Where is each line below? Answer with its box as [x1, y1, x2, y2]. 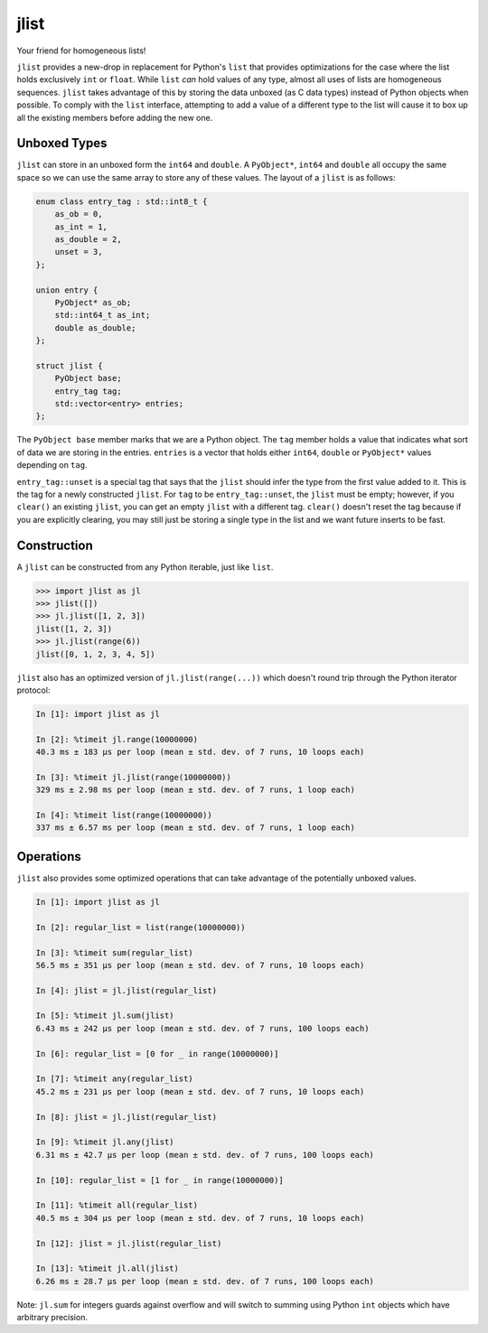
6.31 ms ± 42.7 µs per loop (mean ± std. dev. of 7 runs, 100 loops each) [35, 1150, 375, 1160]
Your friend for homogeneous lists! [16, 45, 146, 56]
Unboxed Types [16, 135, 108, 151]
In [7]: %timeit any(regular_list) [35, 1074, 193, 1084]
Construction [16, 537, 94, 553]
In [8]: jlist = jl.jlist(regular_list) [35, 1112, 217, 1122]
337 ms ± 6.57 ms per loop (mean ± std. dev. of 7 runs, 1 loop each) [35, 823, 356, 833]
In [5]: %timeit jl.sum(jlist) [35, 1011, 175, 1021]
